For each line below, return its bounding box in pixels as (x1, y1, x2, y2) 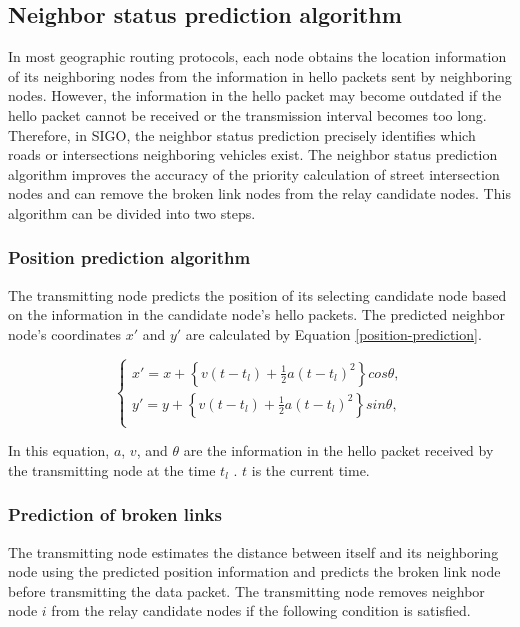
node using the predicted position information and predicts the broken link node (8, 561, 501, 582)
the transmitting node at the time (8, 459, 216, 480)
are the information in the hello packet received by (183, 440, 494, 461)
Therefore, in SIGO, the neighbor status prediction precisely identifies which (8, 124, 476, 145)
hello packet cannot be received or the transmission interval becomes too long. (8, 104, 487, 125)
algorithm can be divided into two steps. (8, 202, 256, 223)
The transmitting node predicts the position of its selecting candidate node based (8, 284, 507, 305)
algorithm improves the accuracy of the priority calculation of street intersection (8, 163, 500, 184)
